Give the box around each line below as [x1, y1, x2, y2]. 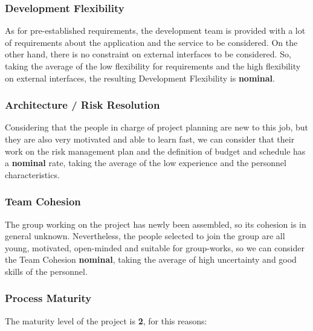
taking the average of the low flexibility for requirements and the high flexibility [5, 60, 301, 72]
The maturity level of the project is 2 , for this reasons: [5, 314, 207, 327]
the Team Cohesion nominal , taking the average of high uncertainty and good [5, 253, 297, 266]
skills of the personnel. [5, 265, 88, 277]
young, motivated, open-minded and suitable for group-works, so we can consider [5, 241, 305, 254]
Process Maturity [5, 291, 92, 306]
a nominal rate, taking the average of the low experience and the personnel [5, 156, 286, 169]
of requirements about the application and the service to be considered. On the [5, 36, 298, 48]
